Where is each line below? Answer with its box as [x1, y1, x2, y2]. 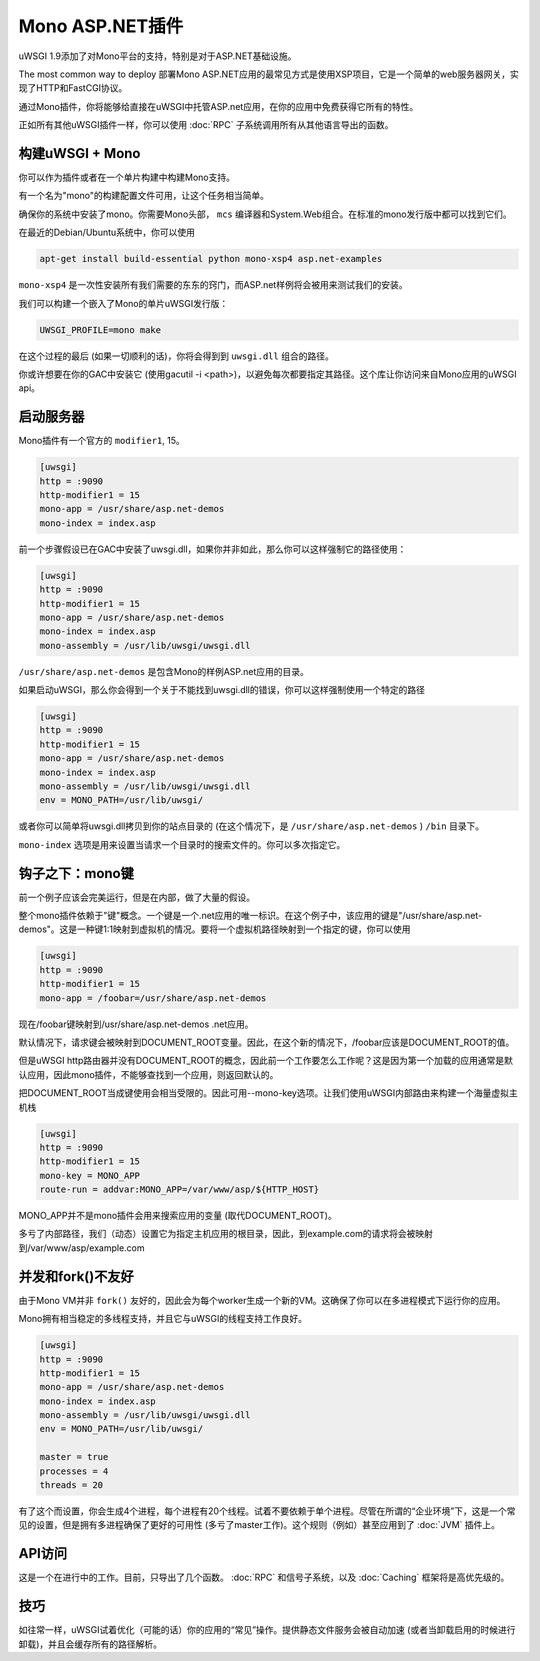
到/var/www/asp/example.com [18, 1241, 145, 1254]
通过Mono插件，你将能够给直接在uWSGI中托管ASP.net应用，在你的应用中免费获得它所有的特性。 [18, 100, 419, 112]
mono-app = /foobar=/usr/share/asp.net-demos [39, 992, 267, 1004]
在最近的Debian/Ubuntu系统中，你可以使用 [18, 226, 195, 239]
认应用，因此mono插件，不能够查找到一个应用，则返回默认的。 [18, 1068, 279, 1080]
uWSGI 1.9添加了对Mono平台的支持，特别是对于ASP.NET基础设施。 [18, 50, 297, 62]
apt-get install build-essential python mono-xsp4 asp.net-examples [39, 253, 383, 265]
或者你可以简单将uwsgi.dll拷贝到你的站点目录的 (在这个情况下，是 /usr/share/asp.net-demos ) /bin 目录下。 [18, 820, 485, 832]
